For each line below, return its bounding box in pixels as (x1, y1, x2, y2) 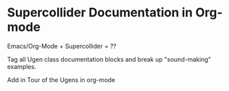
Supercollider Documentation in (7, 5, 193, 21)
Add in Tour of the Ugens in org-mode (7, 75, 116, 83)
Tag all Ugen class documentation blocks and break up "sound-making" (7, 55, 211, 63)
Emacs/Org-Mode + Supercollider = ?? (7, 42, 117, 50)
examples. (7, 62, 36, 70)
